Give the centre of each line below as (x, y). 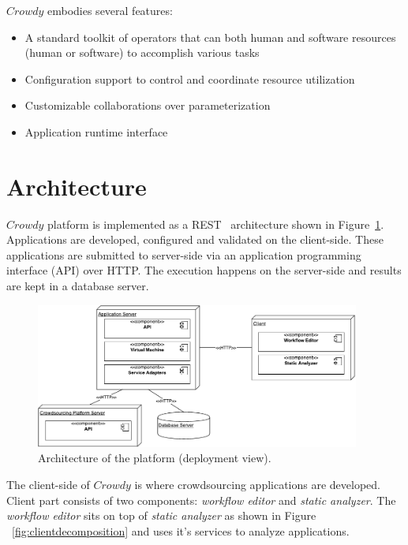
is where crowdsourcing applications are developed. (258, 485)
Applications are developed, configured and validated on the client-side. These (195, 239)
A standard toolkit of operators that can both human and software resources (210, 37)
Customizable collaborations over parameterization (148, 105)
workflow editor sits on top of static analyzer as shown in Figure (161, 515)
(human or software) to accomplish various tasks (142, 52)
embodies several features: (110, 10)
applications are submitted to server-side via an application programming (184, 254)
